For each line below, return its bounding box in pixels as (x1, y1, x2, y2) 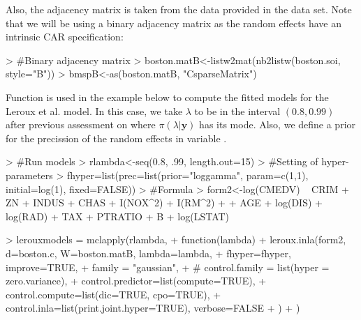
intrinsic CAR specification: (6, 29, 124, 44)
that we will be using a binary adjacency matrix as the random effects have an (6, 15, 341, 30)
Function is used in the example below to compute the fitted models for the (6, 89, 329, 104)
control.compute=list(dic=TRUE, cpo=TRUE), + (6, 287, 221, 301)
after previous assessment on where (6, 117, 156, 132)
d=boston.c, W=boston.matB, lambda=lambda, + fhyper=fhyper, (6, 245, 291, 260)
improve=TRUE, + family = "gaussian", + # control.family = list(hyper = (6, 259, 330, 274)
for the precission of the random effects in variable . (6, 130, 227, 145)
